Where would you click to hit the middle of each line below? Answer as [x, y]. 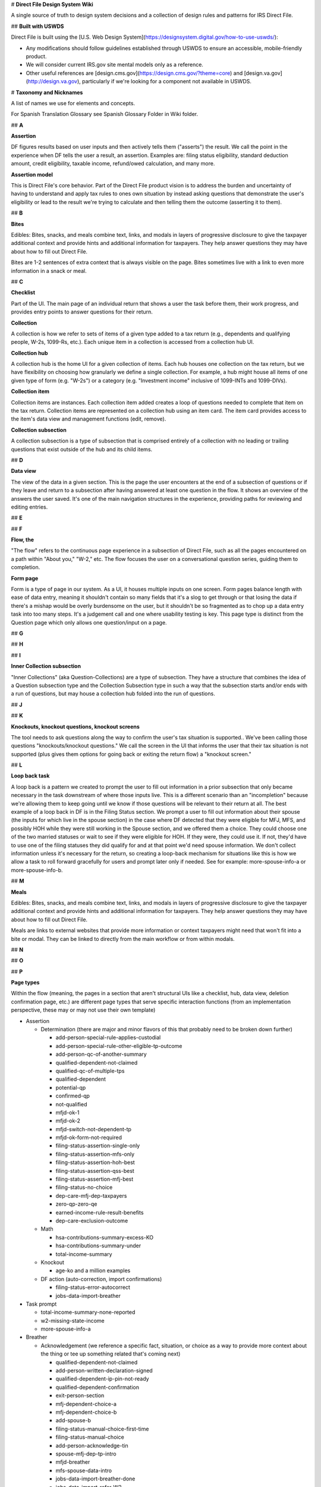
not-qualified [71, 1104]
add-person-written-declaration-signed [104, 1370]
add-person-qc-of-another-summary [101, 1054]
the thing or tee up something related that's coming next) [111, 1354]
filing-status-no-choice [84, 1187]
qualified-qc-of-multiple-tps [90, 1071]
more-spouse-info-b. [37, 870]
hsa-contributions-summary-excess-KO [105, 1237]
